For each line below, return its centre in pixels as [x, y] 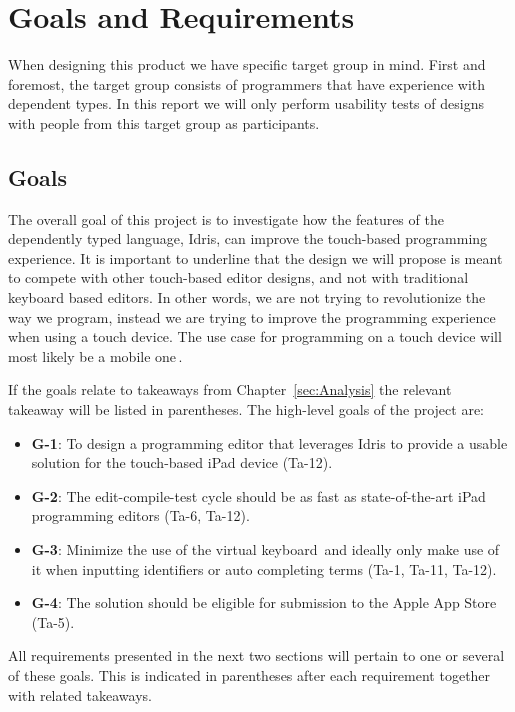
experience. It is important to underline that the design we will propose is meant [255, 257]
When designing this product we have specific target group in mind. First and [247, 64]
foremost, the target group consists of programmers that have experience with [247, 83]
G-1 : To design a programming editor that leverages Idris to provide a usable [269, 442]
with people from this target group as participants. [164, 122]
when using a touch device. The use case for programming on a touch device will [255, 336]
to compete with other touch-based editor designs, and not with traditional [238, 277]
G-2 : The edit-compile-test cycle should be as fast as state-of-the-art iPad [258, 495]
